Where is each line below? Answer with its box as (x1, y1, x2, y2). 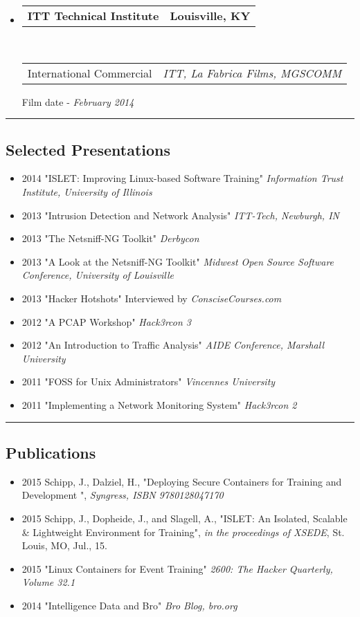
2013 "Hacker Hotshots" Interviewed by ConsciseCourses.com (21, 291, 282, 305)
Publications (6, 441, 96, 463)
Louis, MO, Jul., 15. (21, 538, 107, 553)
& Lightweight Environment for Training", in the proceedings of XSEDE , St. (21, 524, 345, 539)
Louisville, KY (170, 8, 251, 24)
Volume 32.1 (21, 575, 75, 589)
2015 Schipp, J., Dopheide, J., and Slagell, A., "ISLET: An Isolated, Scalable (21, 510, 348, 525)
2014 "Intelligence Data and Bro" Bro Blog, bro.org (21, 598, 237, 612)
